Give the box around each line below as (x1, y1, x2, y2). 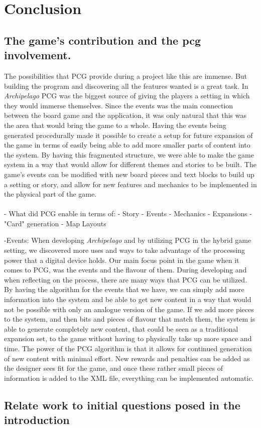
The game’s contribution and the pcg (4, 32, 201, 48)
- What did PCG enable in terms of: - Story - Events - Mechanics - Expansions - (4, 208, 252, 219)
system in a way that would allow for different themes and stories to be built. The (4, 159, 256, 170)
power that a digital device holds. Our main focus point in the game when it (4, 254, 239, 265)
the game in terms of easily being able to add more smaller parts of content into (4, 139, 250, 150)
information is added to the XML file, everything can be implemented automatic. (4, 372, 254, 383)
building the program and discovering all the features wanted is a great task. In (4, 80, 248, 91)
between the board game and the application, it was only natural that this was (4, 110, 246, 120)
